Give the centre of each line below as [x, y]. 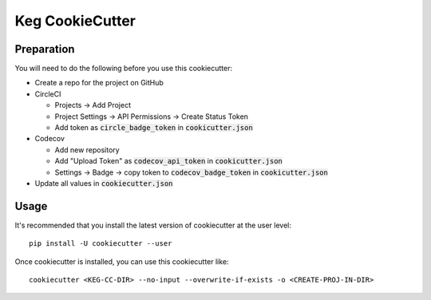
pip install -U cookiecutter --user [101, 244]
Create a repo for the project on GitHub [99, 83]
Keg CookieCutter [75, 21]
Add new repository [87, 150]
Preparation [45, 49]
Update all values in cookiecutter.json [104, 183]
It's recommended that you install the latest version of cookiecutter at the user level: [153, 225]
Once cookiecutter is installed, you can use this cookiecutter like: [122, 261]
